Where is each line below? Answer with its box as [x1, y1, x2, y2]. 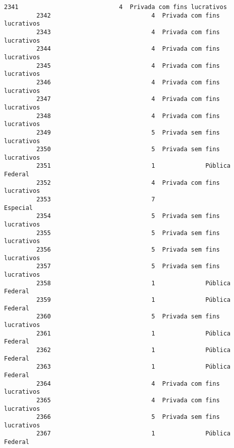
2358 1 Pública [36, 279, 231, 287]
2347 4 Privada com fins [36, 95, 220, 103]
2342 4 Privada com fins [36, 12, 220, 19]
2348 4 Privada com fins [36, 112, 220, 120]
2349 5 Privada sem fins [36, 129, 220, 136]
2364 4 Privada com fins [36, 380, 220, 387]
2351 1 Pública [36, 162, 231, 170]
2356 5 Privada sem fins [36, 246, 220, 254]
